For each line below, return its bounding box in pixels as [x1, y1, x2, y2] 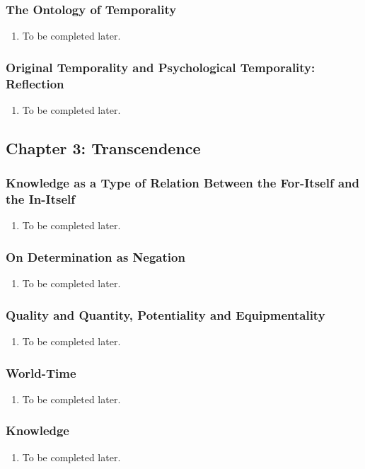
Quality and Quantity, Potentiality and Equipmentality [6, 306, 325, 323]
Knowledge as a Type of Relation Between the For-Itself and [6, 174, 359, 192]
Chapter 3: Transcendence [6, 137, 201, 158]
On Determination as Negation [6, 248, 185, 265]
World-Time [6, 364, 76, 381]
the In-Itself [6, 190, 75, 208]
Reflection [6, 74, 64, 92]
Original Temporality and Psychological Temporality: [6, 58, 315, 76]
